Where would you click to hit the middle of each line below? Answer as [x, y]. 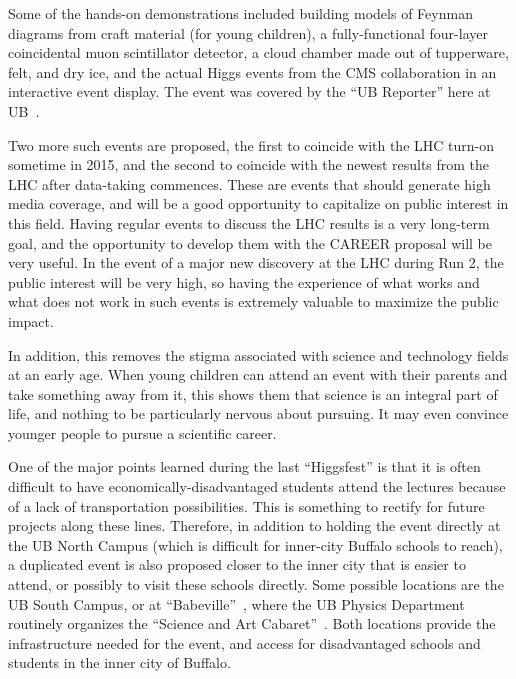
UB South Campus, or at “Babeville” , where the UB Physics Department [236, 603]
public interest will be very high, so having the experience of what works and [244, 281]
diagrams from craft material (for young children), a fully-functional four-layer [248, 32]
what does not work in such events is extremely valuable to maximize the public [253, 301]
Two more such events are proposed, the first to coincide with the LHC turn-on [251, 144]
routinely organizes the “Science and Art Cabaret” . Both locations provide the [252, 623]
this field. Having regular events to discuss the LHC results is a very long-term [249, 222]
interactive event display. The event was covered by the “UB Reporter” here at [249, 91]
